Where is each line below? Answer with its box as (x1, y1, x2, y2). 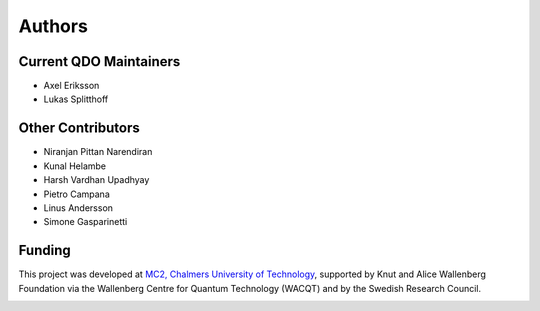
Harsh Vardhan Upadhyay (43, 174, 150, 186)
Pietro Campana (43, 188, 110, 200)
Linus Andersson (43, 201, 114, 214)
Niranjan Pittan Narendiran (43, 146, 153, 158)
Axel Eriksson (43, 80, 100, 92)
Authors (18, 15, 89, 37)
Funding (18, 242, 72, 259)
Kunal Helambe (43, 160, 107, 172)
